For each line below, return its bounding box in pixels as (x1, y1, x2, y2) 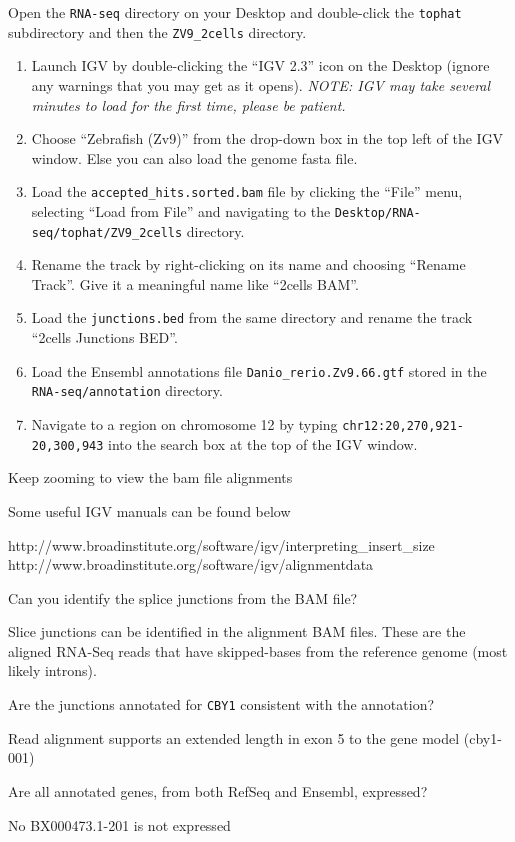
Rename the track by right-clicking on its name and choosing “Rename (31, 254, 466, 275)
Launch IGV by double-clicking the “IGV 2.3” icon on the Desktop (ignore (31, 55, 490, 76)
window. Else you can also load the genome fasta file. (31, 147, 358, 168)
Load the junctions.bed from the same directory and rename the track (31, 307, 473, 328)
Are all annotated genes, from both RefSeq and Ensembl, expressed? (8, 780, 428, 801)
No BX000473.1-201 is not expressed (8, 814, 231, 835)
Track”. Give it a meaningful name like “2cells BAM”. (31, 273, 359, 294)
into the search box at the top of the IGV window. (108, 433, 418, 454)
